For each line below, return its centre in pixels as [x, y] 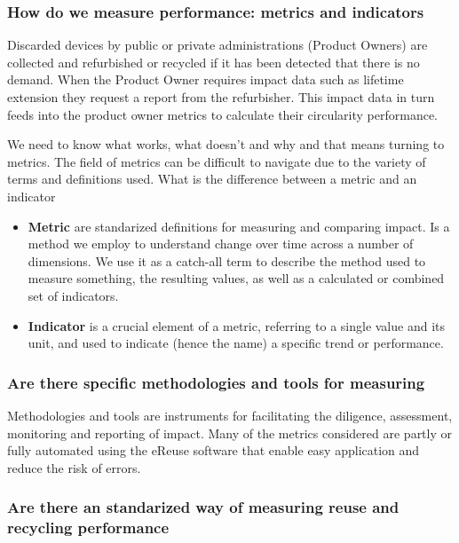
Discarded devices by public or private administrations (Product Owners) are [218, 45]
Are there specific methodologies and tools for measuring [216, 382]
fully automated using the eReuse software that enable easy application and [214, 450]
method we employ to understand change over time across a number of [221, 244]
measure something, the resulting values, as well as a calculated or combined [236, 278]
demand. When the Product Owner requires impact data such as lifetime [206, 79]
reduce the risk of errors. [74, 467]
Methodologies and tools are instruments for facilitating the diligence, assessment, [230, 415]
